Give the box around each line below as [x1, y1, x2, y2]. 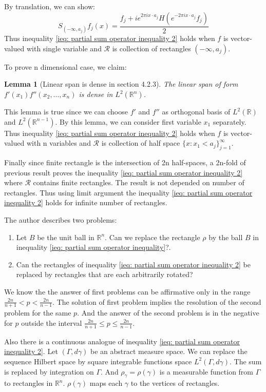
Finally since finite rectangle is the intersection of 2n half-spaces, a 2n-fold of [4, 156, 246, 167]
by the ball [208, 231, 243, 242]
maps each [89, 378, 123, 388]
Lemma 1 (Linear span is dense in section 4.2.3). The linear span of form [4, 79, 238, 89]
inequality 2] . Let [4, 346, 58, 357]
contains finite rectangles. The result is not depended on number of [33, 177, 244, 188]
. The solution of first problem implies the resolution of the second [52, 296, 261, 307]
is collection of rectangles [112, 43, 191, 53]
